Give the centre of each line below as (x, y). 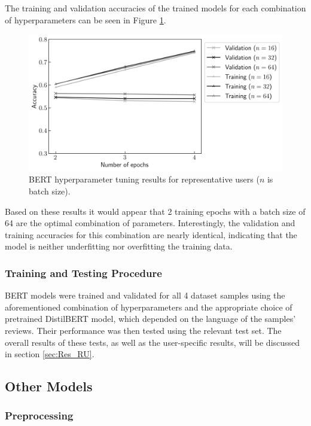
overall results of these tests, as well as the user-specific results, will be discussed (153, 342)
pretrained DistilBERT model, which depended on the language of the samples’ (150, 319)
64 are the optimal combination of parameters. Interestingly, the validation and (150, 223)
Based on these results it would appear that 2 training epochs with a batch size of (155, 211)
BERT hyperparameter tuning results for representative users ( (144, 179)
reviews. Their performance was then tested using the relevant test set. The (143, 330)
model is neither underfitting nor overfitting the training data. (119, 246)
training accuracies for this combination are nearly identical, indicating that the (151, 234)
